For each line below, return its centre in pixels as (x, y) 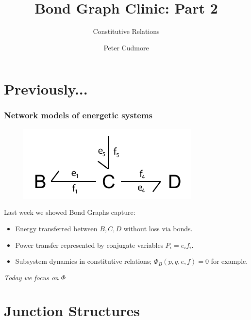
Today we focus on (31, 277)
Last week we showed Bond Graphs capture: (70, 212)
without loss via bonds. (158, 228)
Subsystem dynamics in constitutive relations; (84, 261)
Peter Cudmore (126, 47)
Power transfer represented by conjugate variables (89, 245)
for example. (229, 261)
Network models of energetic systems (78, 115)
